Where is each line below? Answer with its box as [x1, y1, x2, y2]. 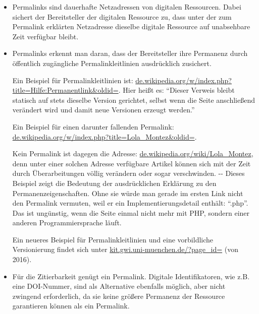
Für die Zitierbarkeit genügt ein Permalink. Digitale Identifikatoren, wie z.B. [12, 271, 250, 281]
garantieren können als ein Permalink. [12, 300, 130, 311]
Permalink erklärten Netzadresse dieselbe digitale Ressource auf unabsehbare [12, 21, 250, 32]
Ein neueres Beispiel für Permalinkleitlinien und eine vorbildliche [12, 234, 214, 244]
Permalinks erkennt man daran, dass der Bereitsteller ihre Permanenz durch [12, 48, 248, 58]
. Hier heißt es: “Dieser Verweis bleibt [118, 85, 235, 95]
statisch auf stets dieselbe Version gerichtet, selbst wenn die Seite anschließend [12, 94, 255, 105]
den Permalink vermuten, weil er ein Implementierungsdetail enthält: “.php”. [12, 198, 248, 208]
